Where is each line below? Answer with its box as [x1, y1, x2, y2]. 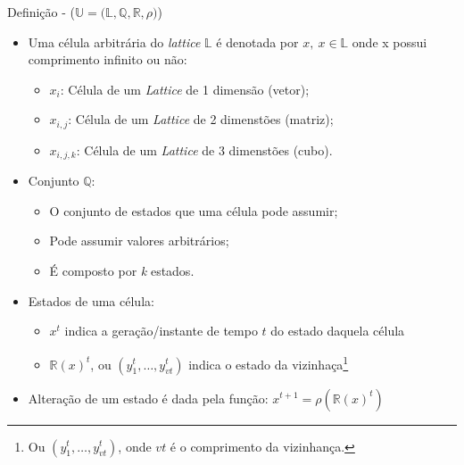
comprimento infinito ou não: [28, 50, 187, 69]
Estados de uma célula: [28, 291, 154, 310]
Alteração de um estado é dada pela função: [28, 388, 269, 407]
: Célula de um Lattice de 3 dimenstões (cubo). [76, 140, 333, 159]
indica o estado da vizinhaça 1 [188, 352, 349, 373]
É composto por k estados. [49, 262, 195, 280]
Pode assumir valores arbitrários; [49, 231, 229, 250]
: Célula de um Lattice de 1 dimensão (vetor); [60, 79, 310, 98]
